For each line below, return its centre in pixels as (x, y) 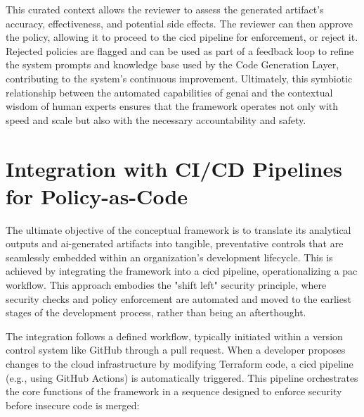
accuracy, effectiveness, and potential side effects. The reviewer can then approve (179, 23)
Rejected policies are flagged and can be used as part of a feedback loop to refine (180, 50)
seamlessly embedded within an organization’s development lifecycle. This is (169, 257)
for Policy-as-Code (97, 195)
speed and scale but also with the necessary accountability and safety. (156, 119)
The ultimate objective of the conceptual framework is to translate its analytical (178, 229)
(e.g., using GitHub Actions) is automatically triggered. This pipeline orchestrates (182, 377)
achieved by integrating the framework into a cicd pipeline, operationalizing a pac (182, 271)
